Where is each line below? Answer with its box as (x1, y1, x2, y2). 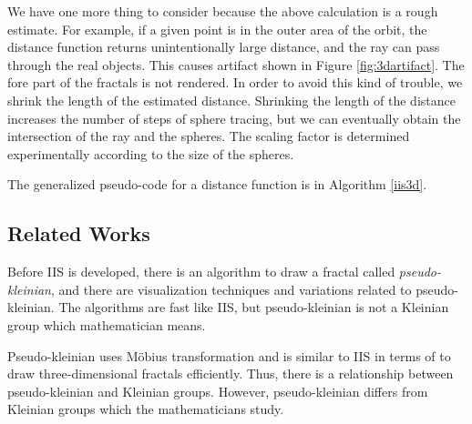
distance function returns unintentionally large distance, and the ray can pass (7, 37, 440, 56)
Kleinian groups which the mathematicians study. (7, 399, 284, 419)
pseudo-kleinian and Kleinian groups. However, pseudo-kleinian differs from (7, 381, 428, 400)
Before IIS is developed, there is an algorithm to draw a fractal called (7, 262, 395, 281)
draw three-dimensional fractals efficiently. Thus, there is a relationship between (7, 364, 454, 383)
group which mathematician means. (7, 315, 206, 334)
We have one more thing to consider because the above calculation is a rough (7, 2, 438, 20)
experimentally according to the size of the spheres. (7, 144, 294, 163)
